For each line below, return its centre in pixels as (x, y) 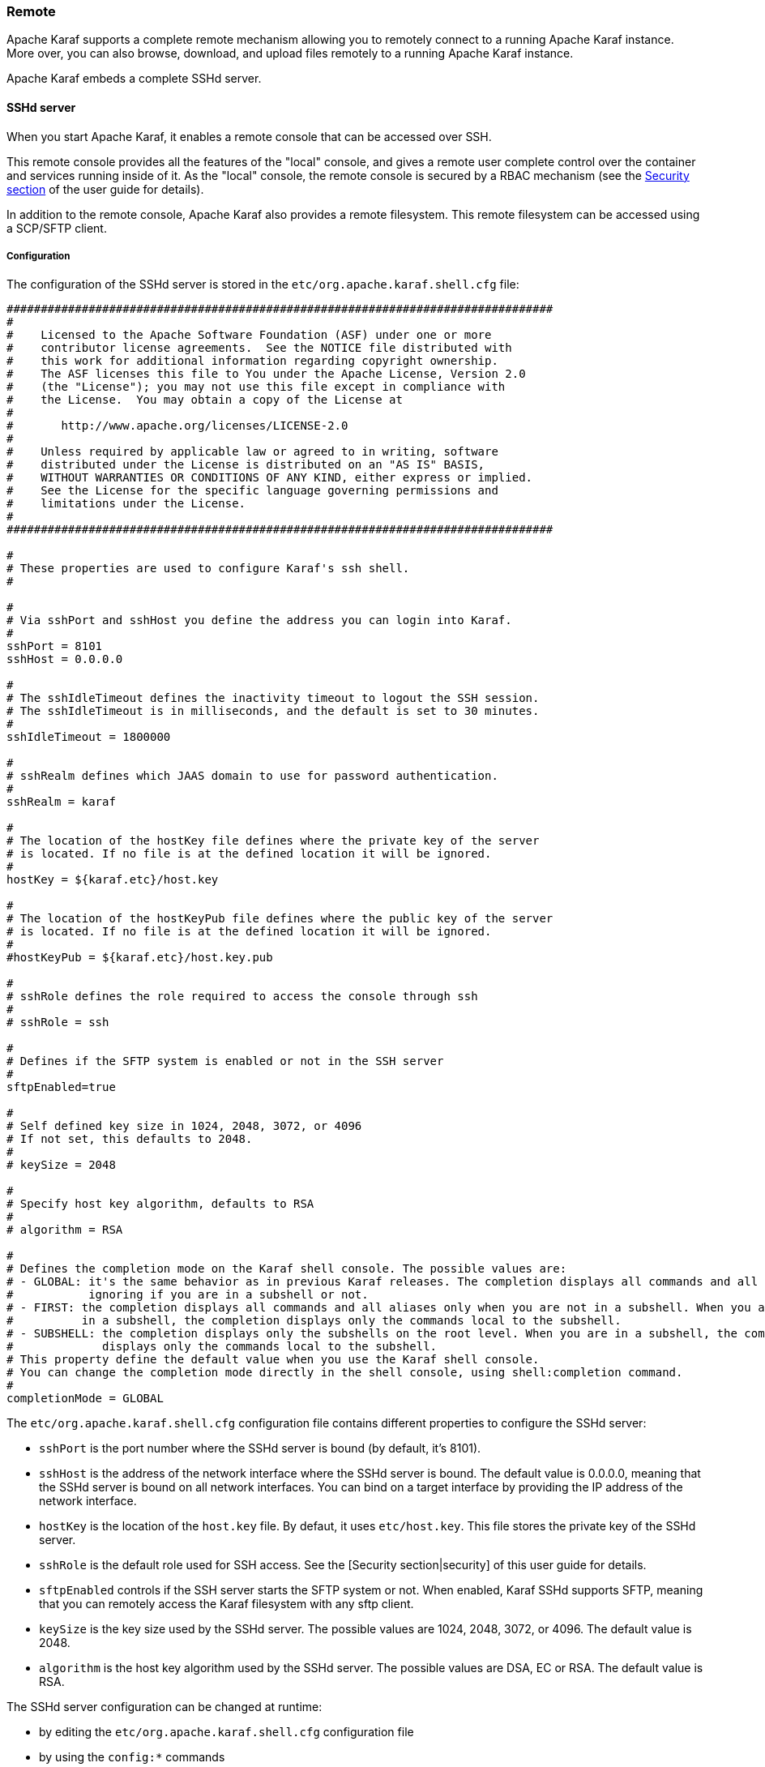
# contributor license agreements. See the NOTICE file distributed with (259, 348)
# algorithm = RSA (65, 1230)
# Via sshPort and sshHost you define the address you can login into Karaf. (259, 620)
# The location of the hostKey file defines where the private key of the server (273, 841)
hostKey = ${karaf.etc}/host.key (113, 880)
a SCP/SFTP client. (57, 228)
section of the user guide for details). (105, 189)
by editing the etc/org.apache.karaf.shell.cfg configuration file (227, 1732)
